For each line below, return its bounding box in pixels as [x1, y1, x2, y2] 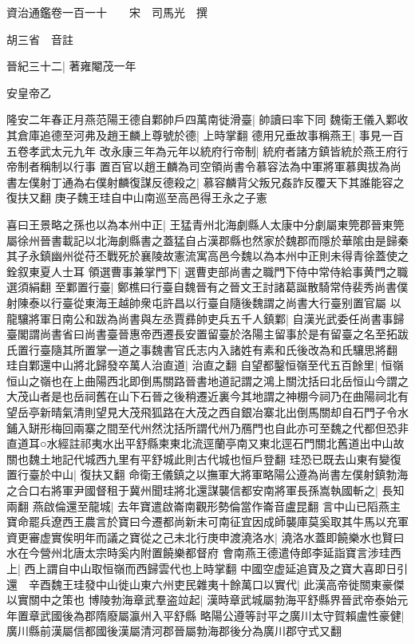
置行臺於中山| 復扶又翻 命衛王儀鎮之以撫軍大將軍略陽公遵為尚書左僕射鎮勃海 [6, 466, 409, 483]
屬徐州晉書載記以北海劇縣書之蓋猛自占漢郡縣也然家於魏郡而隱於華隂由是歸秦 [6, 231, 409, 248]
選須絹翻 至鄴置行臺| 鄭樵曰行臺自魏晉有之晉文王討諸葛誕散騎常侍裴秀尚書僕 [6, 279, 409, 295]
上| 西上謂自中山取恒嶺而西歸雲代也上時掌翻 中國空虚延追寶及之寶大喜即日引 [6, 560, 409, 576]
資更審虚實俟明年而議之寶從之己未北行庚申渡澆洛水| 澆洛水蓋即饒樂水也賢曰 [6, 528, 405, 545]
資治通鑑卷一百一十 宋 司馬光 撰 [6, 4, 207, 20]
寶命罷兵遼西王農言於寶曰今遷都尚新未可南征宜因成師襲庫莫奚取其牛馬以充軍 [6, 513, 409, 530]
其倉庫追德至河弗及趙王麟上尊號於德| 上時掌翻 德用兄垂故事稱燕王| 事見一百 [6, 126, 404, 143]
